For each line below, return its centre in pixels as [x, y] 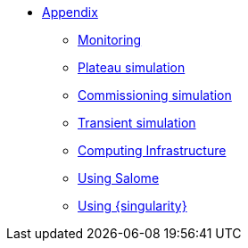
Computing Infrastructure [152, 150]
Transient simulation [137, 123]
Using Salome [119, 178]
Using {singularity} [132, 206]
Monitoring [110, 40]
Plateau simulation [132, 67]
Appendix [70, 12]
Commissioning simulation [155, 95]
